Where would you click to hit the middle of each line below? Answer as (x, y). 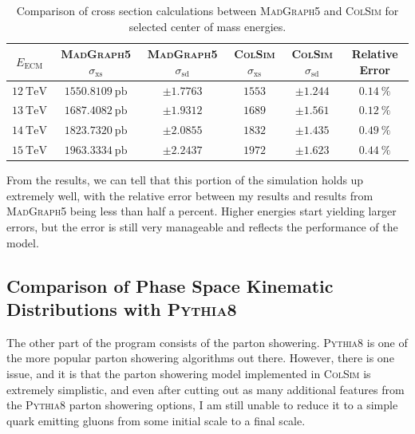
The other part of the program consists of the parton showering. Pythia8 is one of (207, 342)
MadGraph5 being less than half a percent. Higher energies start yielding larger (202, 211)
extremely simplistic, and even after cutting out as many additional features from (206, 389)
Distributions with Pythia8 (122, 309)
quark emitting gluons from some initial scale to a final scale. (156, 420)
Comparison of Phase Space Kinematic (170, 285)
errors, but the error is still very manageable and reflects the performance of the (202, 227)
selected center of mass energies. (207, 26)
